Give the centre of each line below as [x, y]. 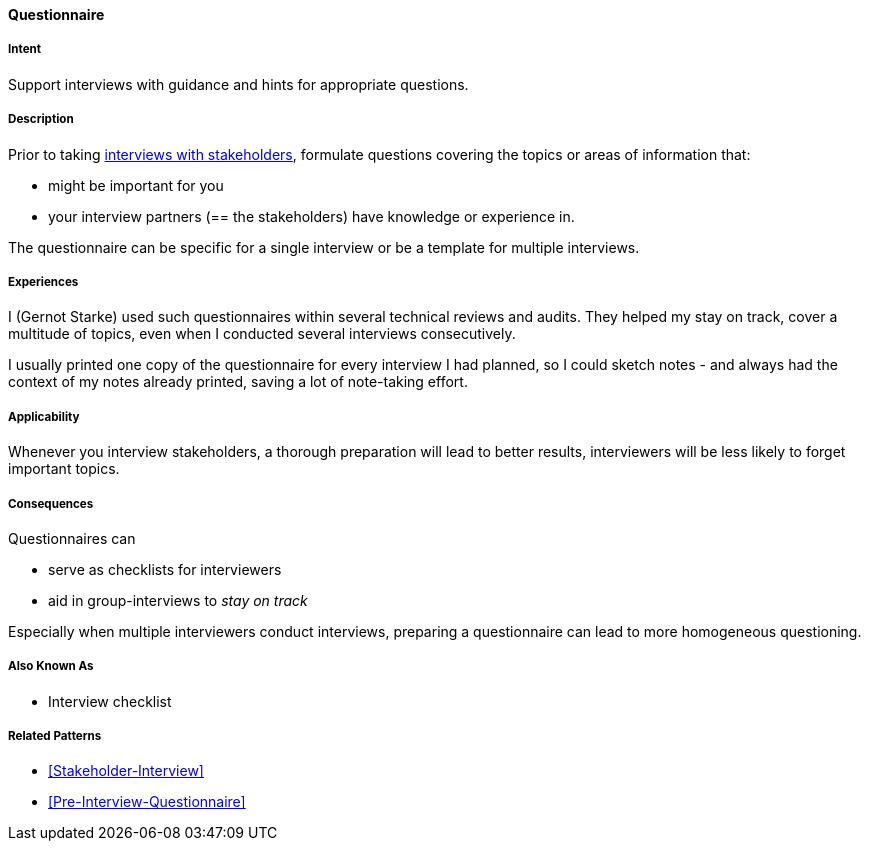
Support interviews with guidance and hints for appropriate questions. [238, 84]
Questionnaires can [72, 538]
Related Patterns [55, 736]
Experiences [43, 281]
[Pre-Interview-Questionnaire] [147, 802]
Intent [25, 49]
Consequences [51, 503]
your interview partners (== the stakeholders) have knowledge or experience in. [311, 216]
